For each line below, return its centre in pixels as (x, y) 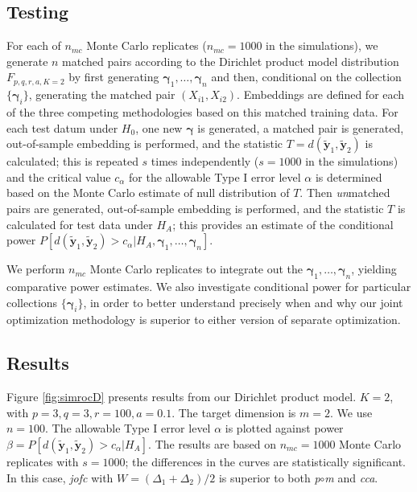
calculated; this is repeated (72, 161)
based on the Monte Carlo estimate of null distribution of (148, 193)
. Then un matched (345, 193)
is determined (349, 176)
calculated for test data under (80, 224)
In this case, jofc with (60, 477)
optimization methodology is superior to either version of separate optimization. (204, 320)
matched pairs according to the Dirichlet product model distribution (231, 61)
